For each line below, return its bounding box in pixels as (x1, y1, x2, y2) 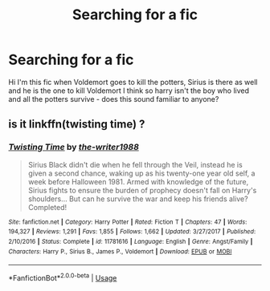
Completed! (27, 202, 67, 212)
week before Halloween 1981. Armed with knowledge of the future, (27, 176, 249, 186)
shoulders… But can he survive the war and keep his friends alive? (27, 194, 248, 204)
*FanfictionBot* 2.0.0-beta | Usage (8, 272, 117, 282)
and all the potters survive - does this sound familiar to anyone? (8, 94, 219, 103)
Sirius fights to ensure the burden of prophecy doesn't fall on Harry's (27, 185, 257, 195)
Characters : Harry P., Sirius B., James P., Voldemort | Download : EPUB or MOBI (8, 247, 232, 256)
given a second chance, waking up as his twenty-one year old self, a (27, 168, 256, 178)
